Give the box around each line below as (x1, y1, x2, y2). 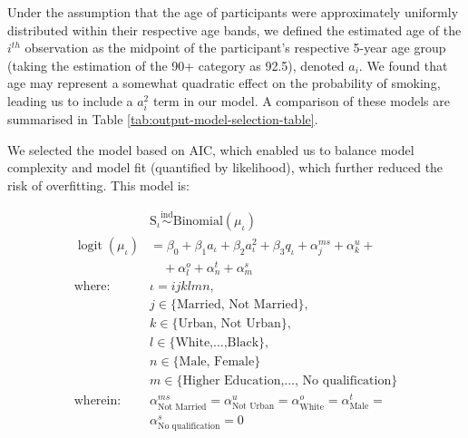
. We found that (358, 55, 448, 74)
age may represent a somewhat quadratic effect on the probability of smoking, (7, 73, 441, 92)
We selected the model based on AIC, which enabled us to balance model (7, 140, 414, 159)
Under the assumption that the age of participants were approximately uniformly (7, 3, 459, 21)
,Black (223, 336, 259, 350)
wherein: (73, 394, 122, 408)
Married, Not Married (176, 298, 298, 312)
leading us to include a (7, 91, 133, 110)
